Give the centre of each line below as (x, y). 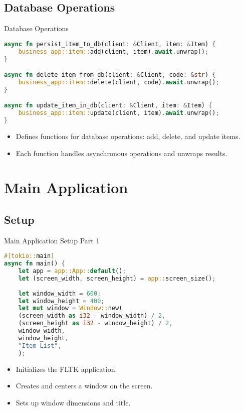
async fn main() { (35, 264)
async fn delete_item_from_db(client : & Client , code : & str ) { (110, 75)
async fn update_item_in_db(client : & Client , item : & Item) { (108, 106)
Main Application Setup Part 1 (52, 240)
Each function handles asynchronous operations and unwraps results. (121, 153)
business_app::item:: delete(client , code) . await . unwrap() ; (119, 82)
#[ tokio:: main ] (29, 256)
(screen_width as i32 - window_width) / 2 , (92, 316)
